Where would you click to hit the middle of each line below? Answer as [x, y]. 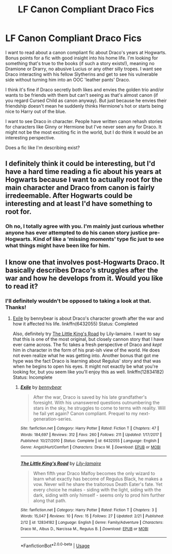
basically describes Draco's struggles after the [82, 270]
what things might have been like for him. [58, 245]
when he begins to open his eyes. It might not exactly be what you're [85, 366]
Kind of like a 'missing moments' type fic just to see [99, 239]
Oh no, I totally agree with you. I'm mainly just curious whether [85, 227]
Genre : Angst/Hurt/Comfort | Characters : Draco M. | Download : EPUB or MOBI [90, 447]
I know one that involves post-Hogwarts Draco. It [85, 262]
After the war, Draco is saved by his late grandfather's [90, 397]
